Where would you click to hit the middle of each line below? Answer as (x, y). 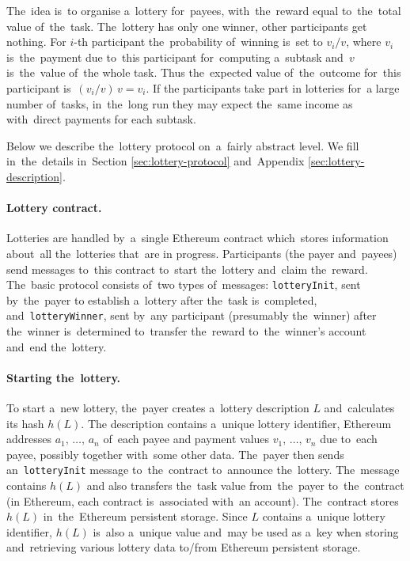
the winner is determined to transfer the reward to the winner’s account (186, 331)
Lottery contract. (54, 208)
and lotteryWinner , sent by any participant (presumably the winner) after (192, 315)
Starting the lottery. (64, 377)
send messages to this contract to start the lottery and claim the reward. (187, 269)
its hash (25, 423)
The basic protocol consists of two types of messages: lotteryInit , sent (184, 284)
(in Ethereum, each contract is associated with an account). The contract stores (203, 500)
